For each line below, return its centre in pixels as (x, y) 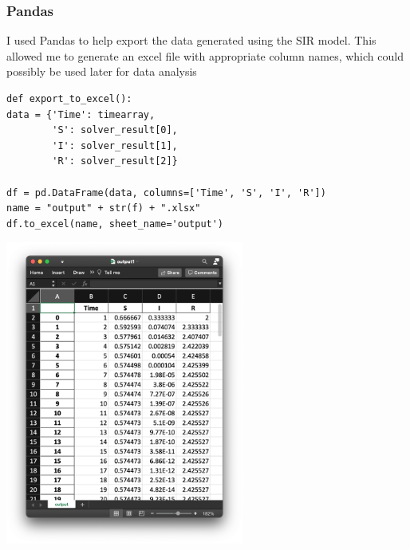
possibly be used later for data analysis (102, 71)
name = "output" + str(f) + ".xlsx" (104, 208)
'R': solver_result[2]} (115, 161)
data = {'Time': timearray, (81, 114)
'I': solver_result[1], (115, 145)
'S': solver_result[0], (115, 130)
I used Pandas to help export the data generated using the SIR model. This (191, 40)
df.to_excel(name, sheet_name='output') (115, 224)
